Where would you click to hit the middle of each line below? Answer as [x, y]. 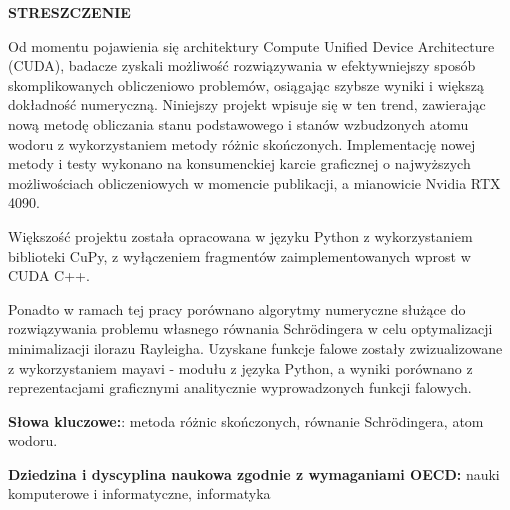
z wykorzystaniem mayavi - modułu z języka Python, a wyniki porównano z [240, 367]
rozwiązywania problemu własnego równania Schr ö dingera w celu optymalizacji [250, 328]
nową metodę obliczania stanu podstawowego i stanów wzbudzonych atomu [238, 123]
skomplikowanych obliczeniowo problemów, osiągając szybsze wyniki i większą [246, 84]
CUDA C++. [49, 275]
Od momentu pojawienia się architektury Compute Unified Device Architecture [251, 45]
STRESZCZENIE [69, 12]
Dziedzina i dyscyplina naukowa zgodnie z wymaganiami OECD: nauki [254, 473]
